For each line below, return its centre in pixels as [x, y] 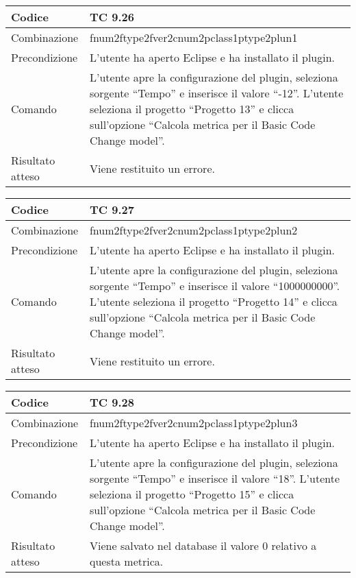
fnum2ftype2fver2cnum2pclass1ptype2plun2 [193, 230]
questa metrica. [127, 561]
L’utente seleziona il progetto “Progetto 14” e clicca [213, 301]
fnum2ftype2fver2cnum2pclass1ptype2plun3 [194, 423]
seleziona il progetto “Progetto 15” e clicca [192, 494]
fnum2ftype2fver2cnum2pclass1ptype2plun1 [194, 37]
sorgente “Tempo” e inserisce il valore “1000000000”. [215, 286]
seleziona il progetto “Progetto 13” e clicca [192, 109]
